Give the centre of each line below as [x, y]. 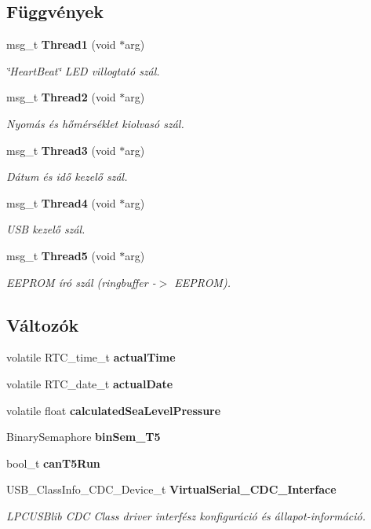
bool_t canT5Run [53, 463]
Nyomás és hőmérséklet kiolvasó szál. [95, 123]
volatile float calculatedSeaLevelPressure [114, 410]
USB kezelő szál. [46, 229]
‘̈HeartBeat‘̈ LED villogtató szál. [83, 70]
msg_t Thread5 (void [61, 255]
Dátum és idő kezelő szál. [67, 176]
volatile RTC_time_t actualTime [91, 357]
